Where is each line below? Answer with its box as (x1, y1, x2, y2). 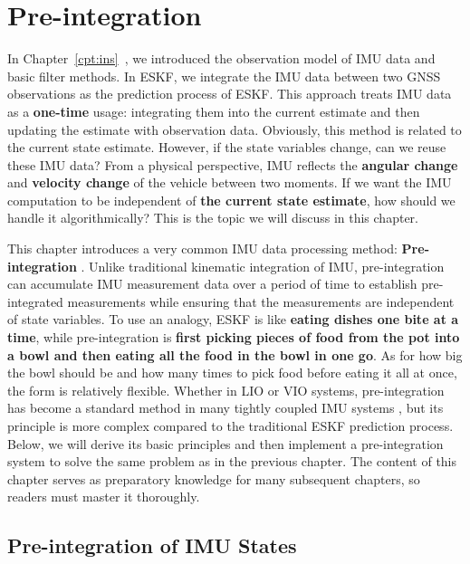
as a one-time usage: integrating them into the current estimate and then (7, 101, 420, 120)
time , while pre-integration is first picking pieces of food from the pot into (7, 328, 460, 347)
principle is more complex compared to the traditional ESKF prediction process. (7, 416, 454, 435)
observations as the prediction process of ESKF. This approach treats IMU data (7, 84, 452, 103)
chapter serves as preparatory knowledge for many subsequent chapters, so (7, 469, 420, 488)
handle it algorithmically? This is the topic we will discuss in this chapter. (7, 208, 418, 227)
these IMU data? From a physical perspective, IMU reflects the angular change (7, 155, 458, 174)
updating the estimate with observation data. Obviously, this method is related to (7, 119, 462, 139)
